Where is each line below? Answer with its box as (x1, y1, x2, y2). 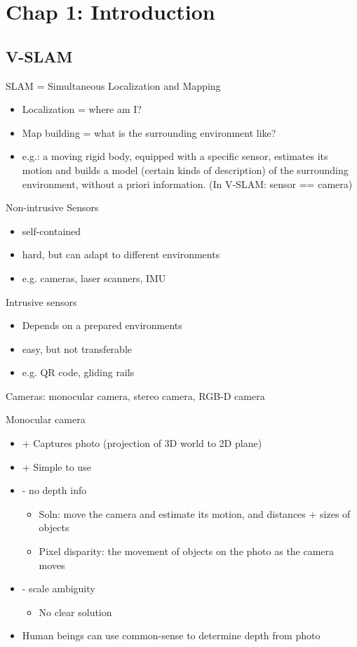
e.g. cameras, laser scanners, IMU (22, 270, 166, 285)
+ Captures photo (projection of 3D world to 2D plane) (22, 436, 262, 451)
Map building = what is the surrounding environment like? (22, 125, 276, 140)
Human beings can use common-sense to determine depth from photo (22, 628, 321, 643)
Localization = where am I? (22, 102, 142, 116)
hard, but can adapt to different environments (22, 247, 220, 262)
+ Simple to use (22, 459, 91, 474)
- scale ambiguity (22, 581, 95, 596)
